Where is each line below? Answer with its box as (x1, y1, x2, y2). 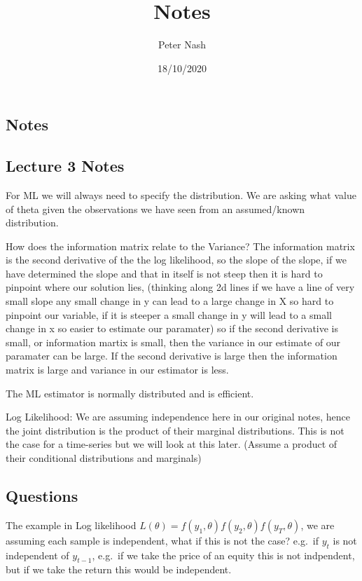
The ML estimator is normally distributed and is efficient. (6, 385, 254, 400)
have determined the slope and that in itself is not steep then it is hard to (6, 266, 323, 280)
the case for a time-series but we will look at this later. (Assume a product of (6, 437, 337, 451)
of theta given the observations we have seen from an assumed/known (6, 201, 305, 216)
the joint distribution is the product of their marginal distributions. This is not (6, 423, 344, 437)
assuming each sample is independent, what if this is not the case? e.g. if (6, 533, 319, 547)
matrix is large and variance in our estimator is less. (6, 362, 229, 377)
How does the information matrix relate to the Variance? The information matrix (6, 238, 355, 253)
